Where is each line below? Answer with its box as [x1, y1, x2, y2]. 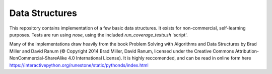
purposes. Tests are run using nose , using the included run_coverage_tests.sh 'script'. [9, 31, 188, 37]
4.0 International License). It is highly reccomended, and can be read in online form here [68, 55, 251, 61]
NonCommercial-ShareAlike [9, 55, 67, 61]
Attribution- [235, 48, 259, 54]
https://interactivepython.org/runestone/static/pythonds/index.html [9, 62, 149, 68]
